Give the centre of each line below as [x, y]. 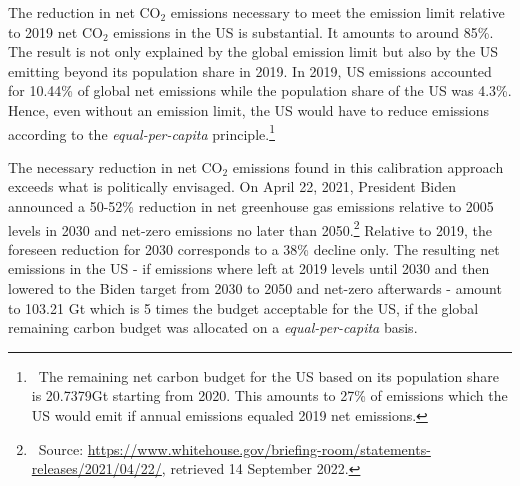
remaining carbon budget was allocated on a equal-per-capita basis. [213, 327]
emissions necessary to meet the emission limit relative [337, 12]
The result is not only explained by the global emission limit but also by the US [253, 51]
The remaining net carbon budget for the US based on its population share [268, 375]
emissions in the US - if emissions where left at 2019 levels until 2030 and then [249, 268]
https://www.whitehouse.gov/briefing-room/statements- [259, 448]
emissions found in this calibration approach [368, 166]
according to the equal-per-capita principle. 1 [141, 132]
